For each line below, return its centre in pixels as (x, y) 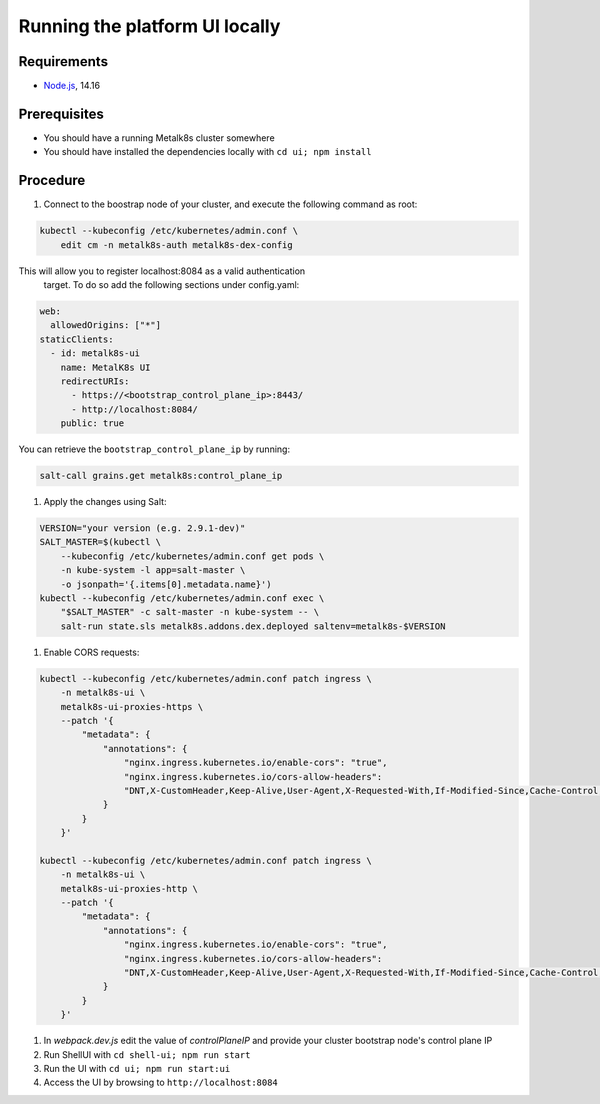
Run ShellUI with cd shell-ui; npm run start (147, 1054)
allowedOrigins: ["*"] (106, 325)
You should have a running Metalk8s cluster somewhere (159, 137)
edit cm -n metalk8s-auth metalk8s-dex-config (177, 244)
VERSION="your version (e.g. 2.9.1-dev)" (142, 528)
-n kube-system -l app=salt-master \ (153, 570)
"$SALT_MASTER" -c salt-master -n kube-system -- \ (190, 612)
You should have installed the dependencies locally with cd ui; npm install (207, 152)
